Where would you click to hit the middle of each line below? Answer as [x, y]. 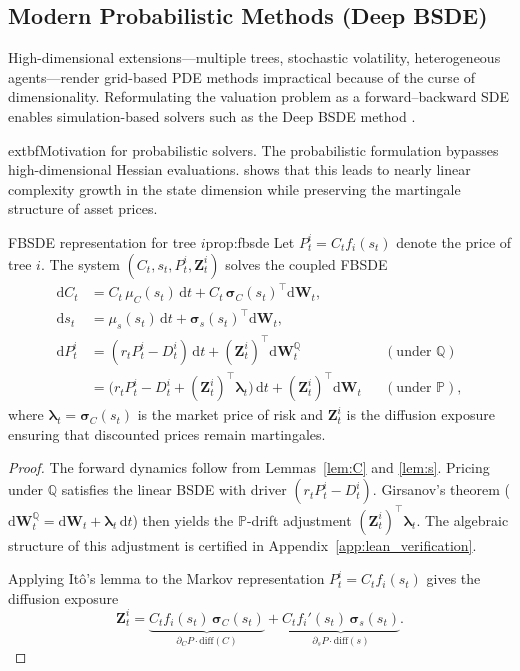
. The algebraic [462, 519]
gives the [453, 578]
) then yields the [183, 519]
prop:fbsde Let [250, 241]
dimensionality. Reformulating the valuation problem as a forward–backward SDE [259, 96]
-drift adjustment [299, 519]
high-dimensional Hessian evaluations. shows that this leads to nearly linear [239, 169]
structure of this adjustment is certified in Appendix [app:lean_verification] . [242, 544]
